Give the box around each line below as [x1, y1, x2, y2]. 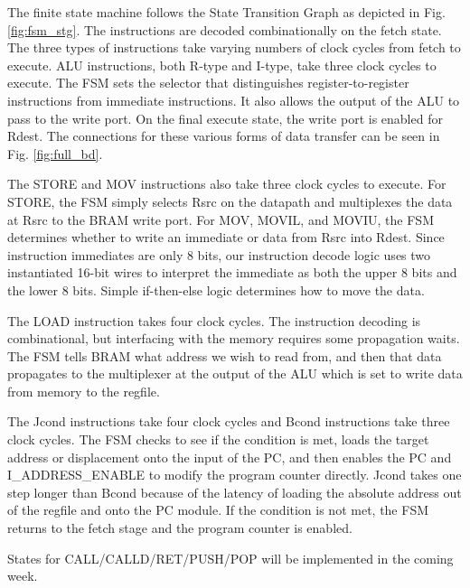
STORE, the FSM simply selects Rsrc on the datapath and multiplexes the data [7, 191, 453, 210]
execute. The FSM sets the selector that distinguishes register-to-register [7, 73, 409, 92]
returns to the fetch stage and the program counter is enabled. [7, 518, 352, 537]
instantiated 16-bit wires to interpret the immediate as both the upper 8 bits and [7, 263, 457, 282]
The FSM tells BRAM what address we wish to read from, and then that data [7, 346, 442, 365]
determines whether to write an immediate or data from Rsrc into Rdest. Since [7, 228, 445, 247]
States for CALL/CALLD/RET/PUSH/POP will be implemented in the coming [7, 548, 454, 567]
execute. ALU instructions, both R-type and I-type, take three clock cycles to [7, 55, 437, 74]
